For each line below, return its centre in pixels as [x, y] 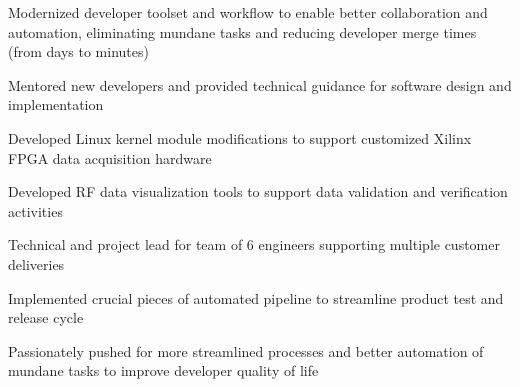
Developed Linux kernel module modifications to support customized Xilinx [240, 137]
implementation [56, 104]
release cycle [46, 317]
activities [35, 210]
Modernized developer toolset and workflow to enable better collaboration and [248, 12]
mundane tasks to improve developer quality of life [163, 370]
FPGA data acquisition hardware [110, 157]
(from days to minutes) [78, 51]
